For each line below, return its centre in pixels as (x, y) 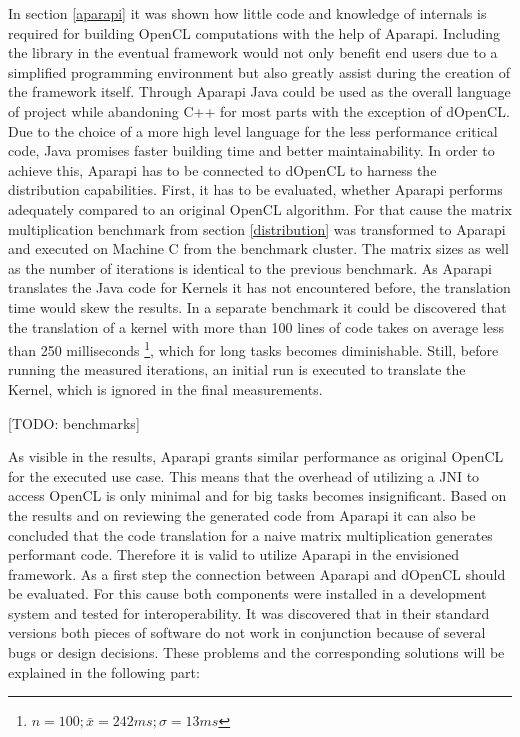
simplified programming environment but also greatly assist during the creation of (259, 71)
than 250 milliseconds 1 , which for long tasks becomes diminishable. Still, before (253, 348)
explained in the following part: (104, 671)
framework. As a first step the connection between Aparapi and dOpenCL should (257, 573)
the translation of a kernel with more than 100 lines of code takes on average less (256, 326)
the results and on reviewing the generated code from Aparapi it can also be (242, 514)
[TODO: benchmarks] (74, 422)
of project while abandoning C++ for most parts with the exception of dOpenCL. (259, 110)
